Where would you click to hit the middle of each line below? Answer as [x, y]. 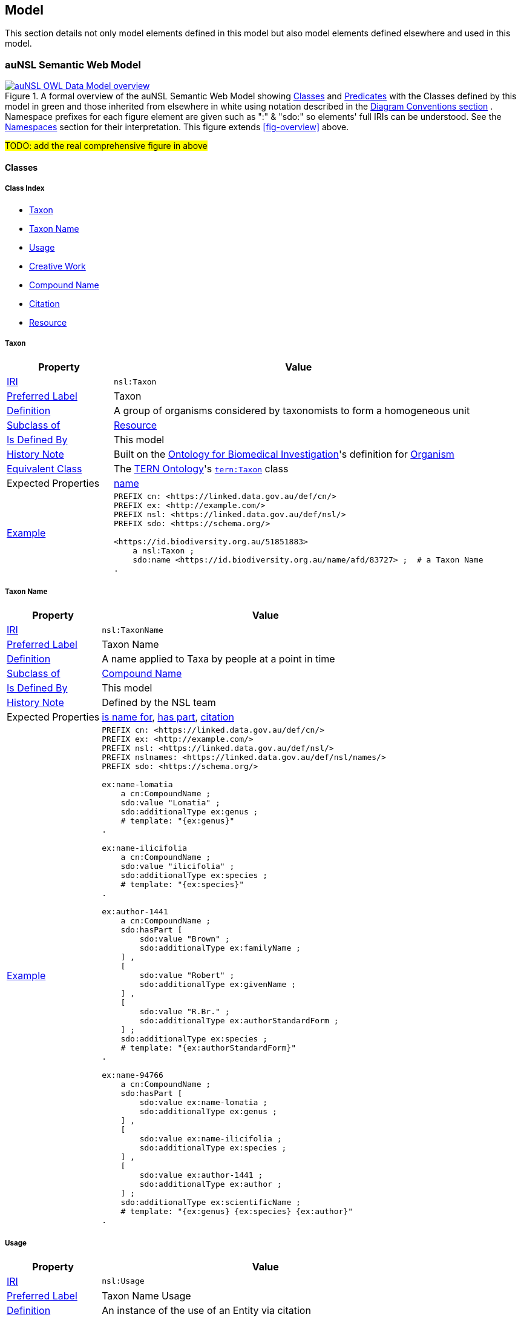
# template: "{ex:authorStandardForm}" [208, 1048]
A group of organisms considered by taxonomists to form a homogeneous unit [292, 411]
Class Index [25, 189]
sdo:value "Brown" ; [185, 939]
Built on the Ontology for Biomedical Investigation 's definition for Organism [284, 454]
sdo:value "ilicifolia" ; [178, 866]
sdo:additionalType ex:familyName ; [220, 948]
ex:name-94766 [133, 1075]
